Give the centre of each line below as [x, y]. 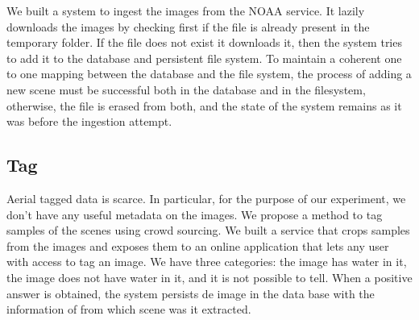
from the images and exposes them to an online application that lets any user [198, 245]
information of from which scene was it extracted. [129, 309]
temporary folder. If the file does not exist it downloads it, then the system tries [204, 42]
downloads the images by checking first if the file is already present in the [188, 26]
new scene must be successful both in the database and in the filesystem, [186, 89]
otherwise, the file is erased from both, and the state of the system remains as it [204, 105]
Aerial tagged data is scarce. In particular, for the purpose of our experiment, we [206, 198]
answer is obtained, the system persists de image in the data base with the [191, 293]
